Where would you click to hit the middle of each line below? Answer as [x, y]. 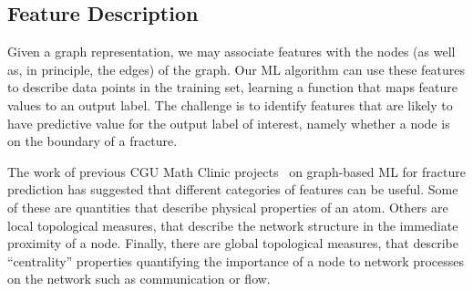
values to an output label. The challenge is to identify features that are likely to [230, 104]
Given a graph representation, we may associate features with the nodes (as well [231, 52]
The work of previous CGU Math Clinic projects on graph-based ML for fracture [236, 171]
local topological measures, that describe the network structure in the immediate [233, 225]
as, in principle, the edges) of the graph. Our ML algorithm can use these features [236, 69]
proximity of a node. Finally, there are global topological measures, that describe [233, 243]
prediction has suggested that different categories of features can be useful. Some [233, 189]
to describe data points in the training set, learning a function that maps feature [233, 87]
